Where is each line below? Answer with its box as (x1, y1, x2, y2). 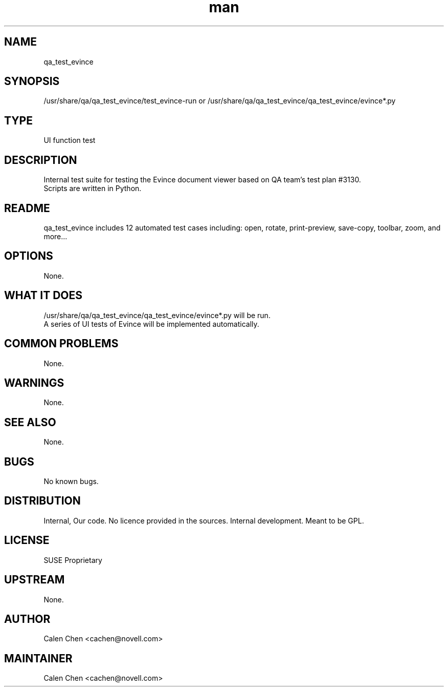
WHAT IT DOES (4, 289, 83, 302)
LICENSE (4, 534, 50, 547)
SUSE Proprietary (43, 555, 102, 564)
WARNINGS (4, 376, 64, 389)
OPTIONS (4, 249, 53, 263)
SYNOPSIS (4, 75, 60, 88)
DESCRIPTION (4, 153, 77, 166)
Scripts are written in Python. (43, 184, 142, 193)
